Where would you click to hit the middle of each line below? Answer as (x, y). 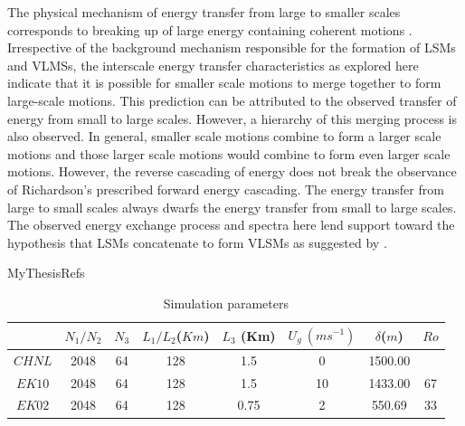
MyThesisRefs (46, 273)
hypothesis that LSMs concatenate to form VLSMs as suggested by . (197, 242)
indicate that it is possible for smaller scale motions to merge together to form (224, 83)
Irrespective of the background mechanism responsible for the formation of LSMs (232, 47)
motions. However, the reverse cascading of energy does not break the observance (232, 171)
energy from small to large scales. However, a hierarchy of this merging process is (232, 118)
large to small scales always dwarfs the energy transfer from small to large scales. (232, 207)
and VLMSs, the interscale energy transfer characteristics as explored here (213, 65)
